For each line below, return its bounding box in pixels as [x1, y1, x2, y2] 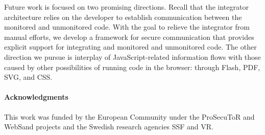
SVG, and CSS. [4, 72, 53, 82]
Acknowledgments [4, 92, 68, 102]
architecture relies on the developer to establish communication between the [4, 11, 242, 22]
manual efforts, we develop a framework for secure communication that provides [4, 31, 254, 42]
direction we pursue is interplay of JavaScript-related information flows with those [4, 51, 261, 62]
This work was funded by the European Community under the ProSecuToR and [4, 111, 255, 122]
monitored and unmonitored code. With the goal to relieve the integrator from [4, 21, 250, 32]
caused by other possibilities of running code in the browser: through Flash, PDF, [4, 61, 260, 72]
